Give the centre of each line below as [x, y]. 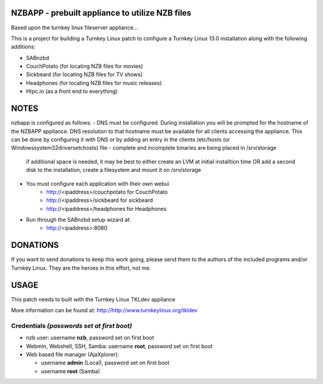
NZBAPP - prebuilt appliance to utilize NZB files [101, 13]
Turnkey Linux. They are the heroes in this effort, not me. [81, 268]
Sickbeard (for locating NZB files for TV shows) [84, 74]
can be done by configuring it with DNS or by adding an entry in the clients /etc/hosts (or [121, 139]
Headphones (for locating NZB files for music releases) [94, 83]
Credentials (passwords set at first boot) [71, 325]
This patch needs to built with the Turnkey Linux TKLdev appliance [93, 299]
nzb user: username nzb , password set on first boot [90, 338]
